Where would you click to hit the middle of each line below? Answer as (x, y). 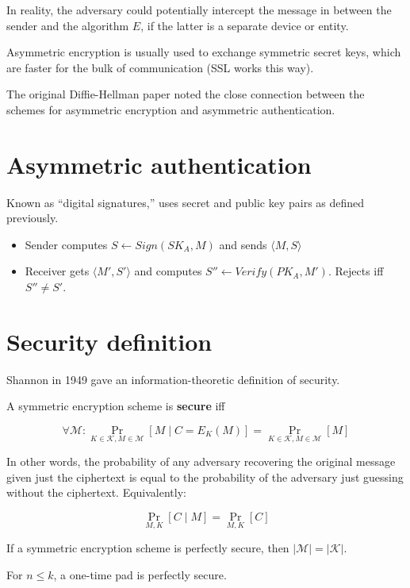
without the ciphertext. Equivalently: (96, 492)
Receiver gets (57, 271)
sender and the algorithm (68, 25)
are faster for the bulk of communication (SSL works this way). (160, 67)
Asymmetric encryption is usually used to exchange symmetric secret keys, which (204, 52)
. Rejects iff (356, 271)
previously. (33, 218)
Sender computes (66, 244)
